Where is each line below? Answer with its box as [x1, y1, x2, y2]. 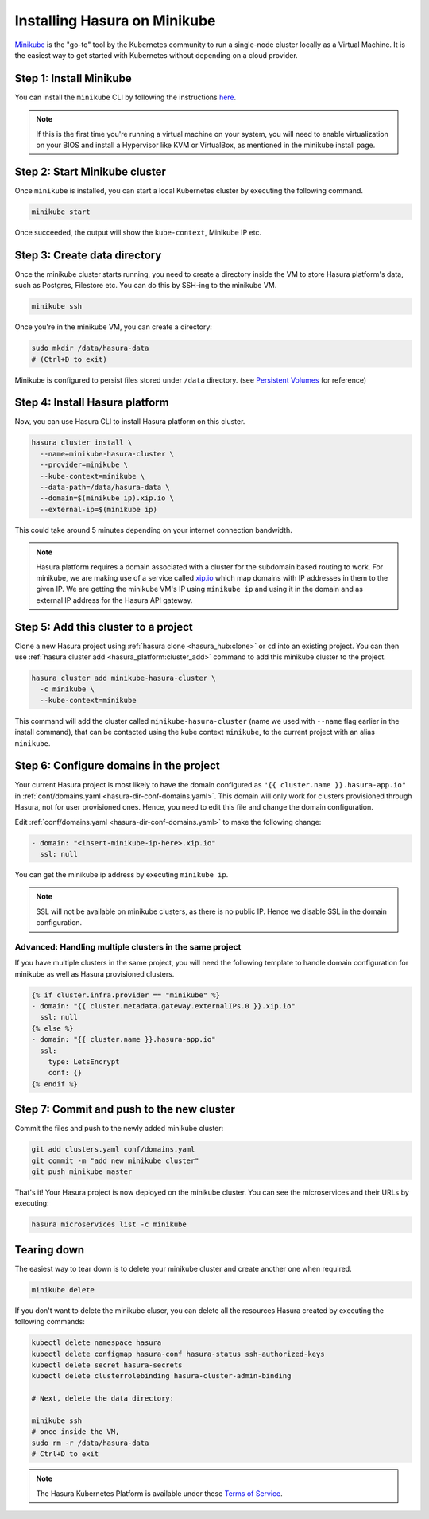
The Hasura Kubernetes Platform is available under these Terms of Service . [36, 1488, 284, 1498]
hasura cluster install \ [31, 438, 133, 447]
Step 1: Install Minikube [14, 72, 133, 85]
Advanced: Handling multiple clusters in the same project [14, 941, 242, 952]
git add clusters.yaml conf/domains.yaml [31, 1145, 195, 1154]
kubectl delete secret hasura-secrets [31, 1361, 183, 1369]
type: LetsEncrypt [48, 1057, 120, 1066]
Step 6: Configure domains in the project [14, 759, 220, 773]
